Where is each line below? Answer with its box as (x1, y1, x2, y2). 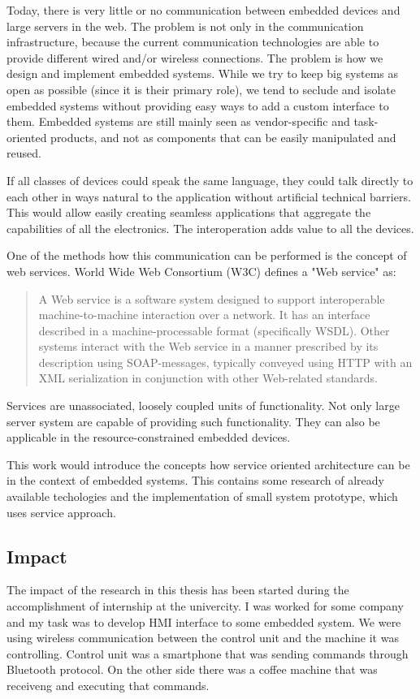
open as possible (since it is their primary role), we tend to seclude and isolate (6, 80, 396, 97)
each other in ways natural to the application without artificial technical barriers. (6, 188, 411, 205)
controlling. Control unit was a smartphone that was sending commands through (6, 645, 409, 662)
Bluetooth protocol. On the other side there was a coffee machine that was (6, 661, 378, 678)
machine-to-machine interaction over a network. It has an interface (38, 306, 370, 323)
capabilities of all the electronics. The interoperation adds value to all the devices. (6, 219, 414, 236)
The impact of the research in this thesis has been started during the (6, 581, 349, 598)
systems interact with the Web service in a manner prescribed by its (38, 338, 379, 355)
